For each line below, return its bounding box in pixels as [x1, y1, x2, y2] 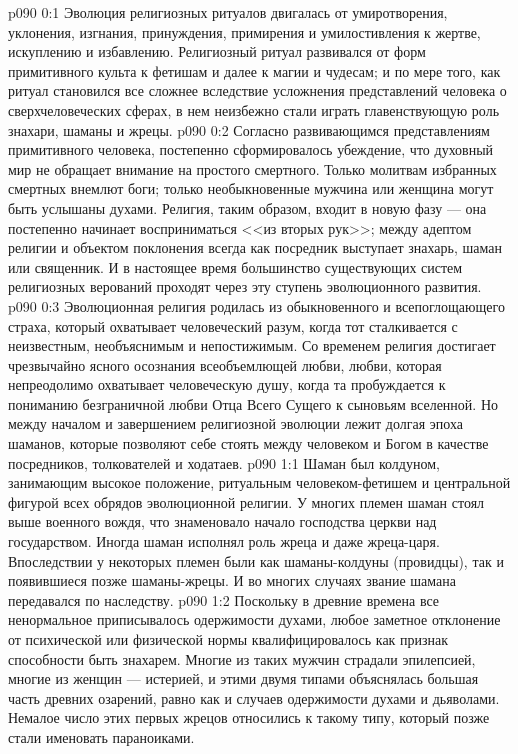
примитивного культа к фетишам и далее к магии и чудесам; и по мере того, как [8, 60, 501, 81]
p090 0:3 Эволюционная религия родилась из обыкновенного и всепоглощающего [8, 295, 505, 316]
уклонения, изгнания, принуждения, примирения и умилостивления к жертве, [8, 21, 481, 42]
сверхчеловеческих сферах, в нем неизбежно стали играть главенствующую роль [8, 99, 500, 120]
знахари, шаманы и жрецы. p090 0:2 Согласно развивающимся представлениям [8, 119, 490, 140]
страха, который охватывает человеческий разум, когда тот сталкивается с [8, 315, 458, 336]
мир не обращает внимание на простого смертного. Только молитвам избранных [8, 158, 497, 179]
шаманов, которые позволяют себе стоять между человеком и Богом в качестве [8, 433, 489, 454]
